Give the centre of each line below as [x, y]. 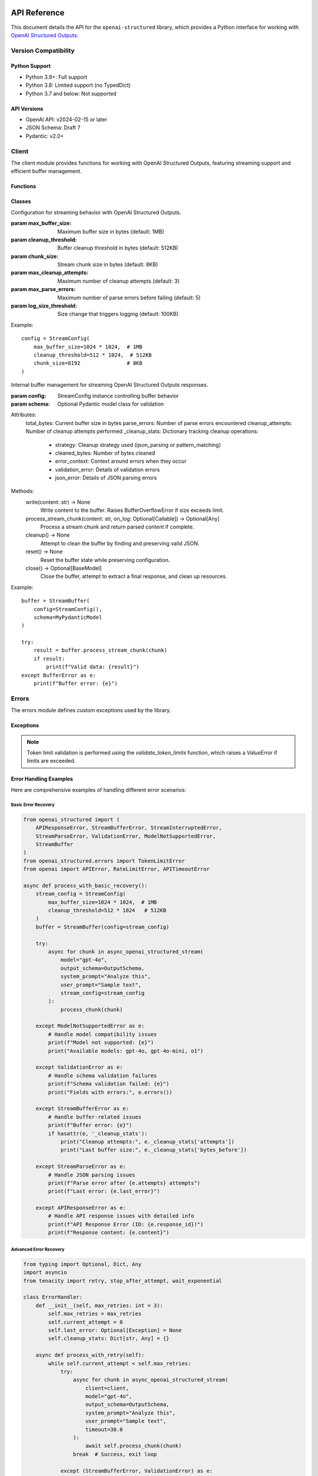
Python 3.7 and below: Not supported [71, 93]
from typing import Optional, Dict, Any [82, 1264]
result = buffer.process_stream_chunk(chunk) [100, 650]
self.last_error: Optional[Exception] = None [115, 1330]
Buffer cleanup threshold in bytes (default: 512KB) [118, 248]
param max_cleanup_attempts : [49, 273]
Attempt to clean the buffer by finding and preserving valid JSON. [120, 543]
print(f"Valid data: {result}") [93, 667]
